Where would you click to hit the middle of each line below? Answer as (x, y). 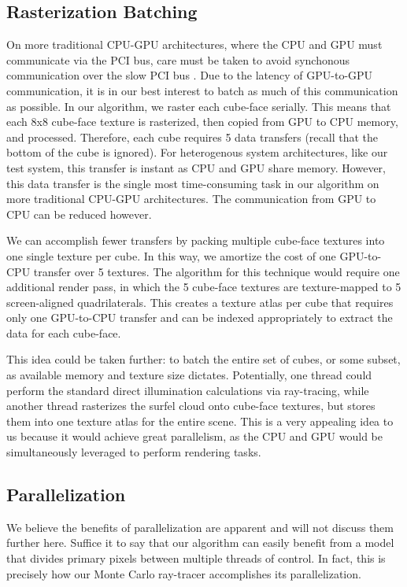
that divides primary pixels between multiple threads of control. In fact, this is (196, 558)
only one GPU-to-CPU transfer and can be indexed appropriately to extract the (200, 317)
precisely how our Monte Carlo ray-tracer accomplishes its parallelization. (184, 573)
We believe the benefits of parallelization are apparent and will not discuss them (200, 527)
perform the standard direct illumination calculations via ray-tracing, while (188, 390)
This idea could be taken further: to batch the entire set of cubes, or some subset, (203, 359)
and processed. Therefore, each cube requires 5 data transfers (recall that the (192, 137)
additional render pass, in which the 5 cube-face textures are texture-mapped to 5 (204, 287)
